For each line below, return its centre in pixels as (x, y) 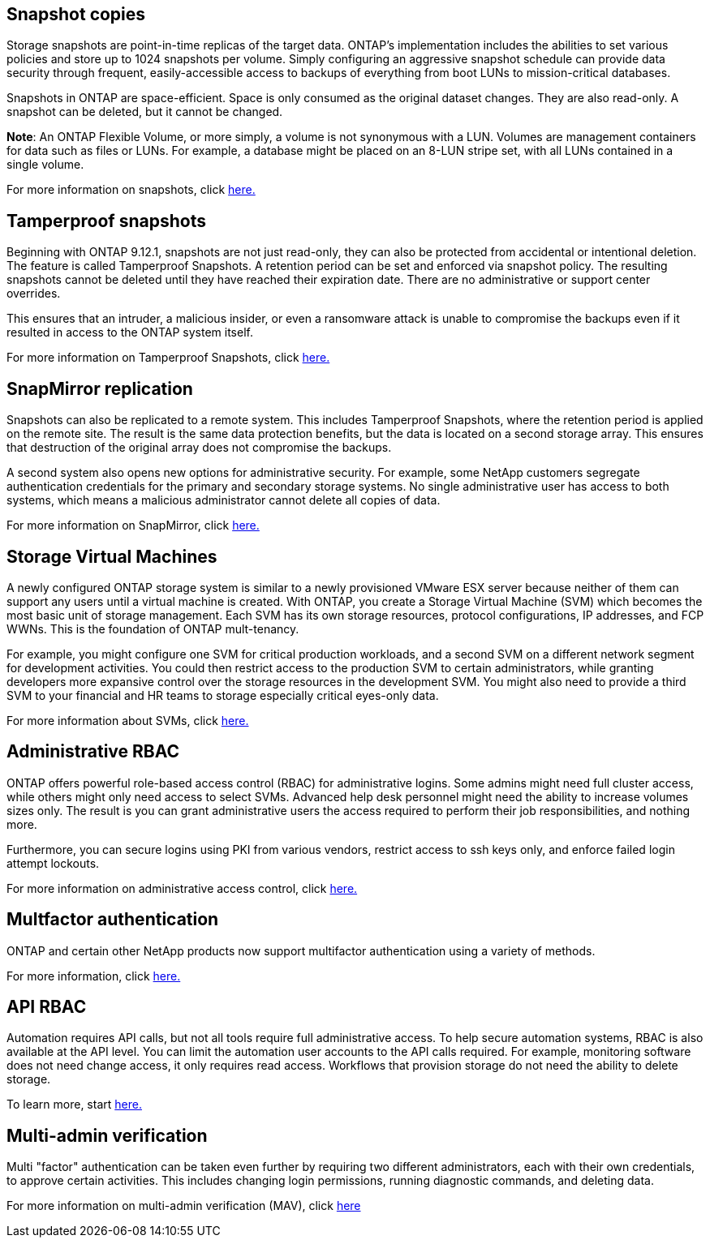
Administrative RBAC (93, 752)
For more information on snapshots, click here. (131, 190)
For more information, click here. (94, 976)
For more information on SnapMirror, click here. (133, 525)
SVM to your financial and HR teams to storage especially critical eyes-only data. (223, 695)
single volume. (45, 165)
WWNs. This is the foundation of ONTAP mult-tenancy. (153, 628)
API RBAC (47, 1007)
